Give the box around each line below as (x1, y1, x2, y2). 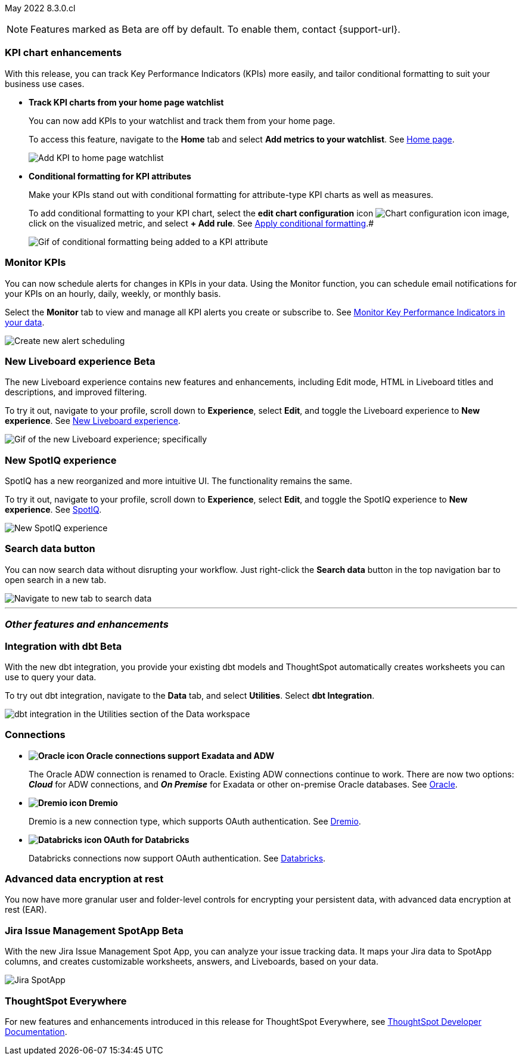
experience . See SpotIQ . (5, 504, 102, 514)
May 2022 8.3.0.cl (5, 3, 76, 13)
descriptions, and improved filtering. (5, 387, 147, 398)
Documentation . (5, 1026, 67, 1037)
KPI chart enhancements (5, 47, 122, 59)
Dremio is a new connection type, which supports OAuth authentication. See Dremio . (29, 816, 361, 826)
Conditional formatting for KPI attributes (29, 171, 191, 181)
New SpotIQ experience (5, 454, 117, 466)
